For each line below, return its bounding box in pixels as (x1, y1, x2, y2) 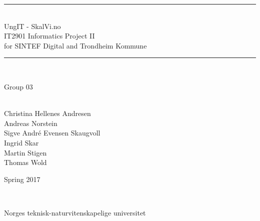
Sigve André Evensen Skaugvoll (4, 127, 100, 138)
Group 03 (4, 81, 33, 91)
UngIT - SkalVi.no (4, 20, 61, 31)
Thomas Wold (4, 157, 47, 167)
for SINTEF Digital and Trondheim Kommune (4, 40, 147, 50)
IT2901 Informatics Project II (4, 30, 95, 41)
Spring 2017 (4, 173, 40, 184)
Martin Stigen (4, 147, 47, 157)
